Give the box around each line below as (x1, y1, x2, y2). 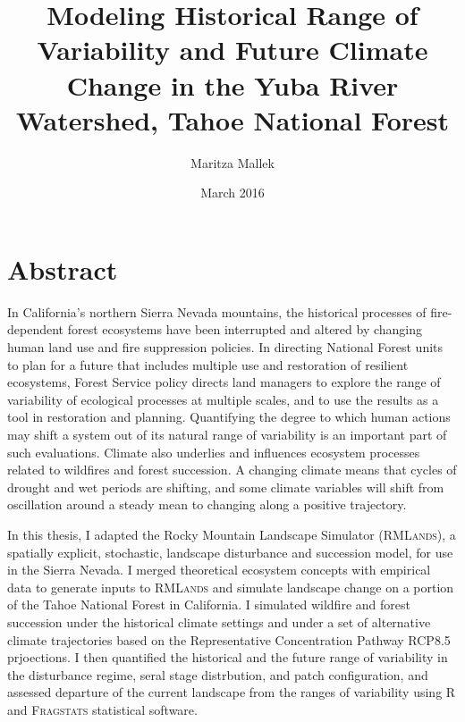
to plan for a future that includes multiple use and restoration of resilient (7, 355, 409, 374)
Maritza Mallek (190, 153, 275, 172)
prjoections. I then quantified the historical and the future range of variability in (7, 648, 448, 667)
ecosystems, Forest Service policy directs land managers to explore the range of (7, 373, 441, 391)
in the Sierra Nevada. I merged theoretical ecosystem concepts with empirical (7, 560, 431, 579)
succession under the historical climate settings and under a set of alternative (7, 612, 431, 631)
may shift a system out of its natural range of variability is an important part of (7, 424, 447, 443)
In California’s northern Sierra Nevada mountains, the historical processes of (7, 302, 427, 321)
